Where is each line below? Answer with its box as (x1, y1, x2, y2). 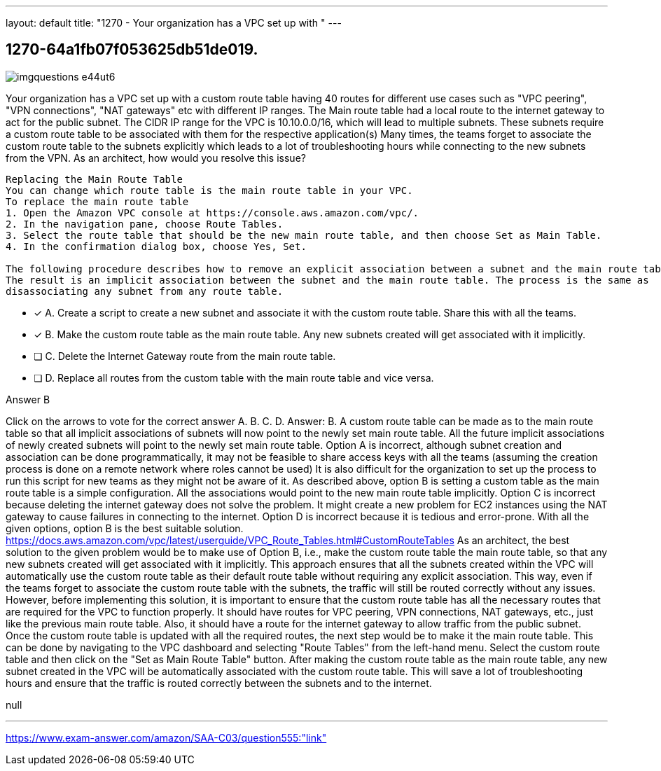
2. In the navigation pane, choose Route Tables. (6, 218, 284, 230)
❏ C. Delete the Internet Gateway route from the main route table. (34, 349, 336, 362)
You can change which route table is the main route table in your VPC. (6, 184, 413, 196)
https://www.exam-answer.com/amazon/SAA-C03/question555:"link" (6, 731, 327, 744)
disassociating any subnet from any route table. (6, 285, 284, 297)
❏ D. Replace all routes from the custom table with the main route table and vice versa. (34, 371, 434, 384)
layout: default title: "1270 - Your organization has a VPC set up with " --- (6, 17, 342, 29)
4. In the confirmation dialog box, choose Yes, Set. (6, 240, 307, 252)
